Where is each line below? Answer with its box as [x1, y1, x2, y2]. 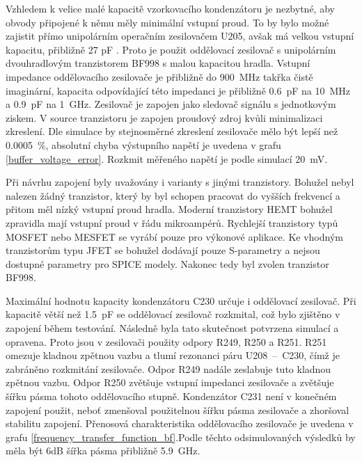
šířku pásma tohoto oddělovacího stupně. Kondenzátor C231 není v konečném [6, 389, 337, 404]
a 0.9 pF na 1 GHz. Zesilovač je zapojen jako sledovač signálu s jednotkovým [6, 97, 336, 111]
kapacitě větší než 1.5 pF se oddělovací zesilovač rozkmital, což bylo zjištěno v [6, 307, 340, 321]
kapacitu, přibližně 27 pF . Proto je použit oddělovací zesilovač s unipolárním [6, 42, 336, 56]
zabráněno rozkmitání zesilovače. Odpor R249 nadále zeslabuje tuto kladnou [6, 361, 331, 376]
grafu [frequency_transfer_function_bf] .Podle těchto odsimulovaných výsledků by [6, 429, 356, 444]
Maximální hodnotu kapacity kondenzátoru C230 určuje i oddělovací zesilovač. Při [6, 293, 356, 308]
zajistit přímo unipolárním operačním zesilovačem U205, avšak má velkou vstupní [6, 29, 354, 43]
